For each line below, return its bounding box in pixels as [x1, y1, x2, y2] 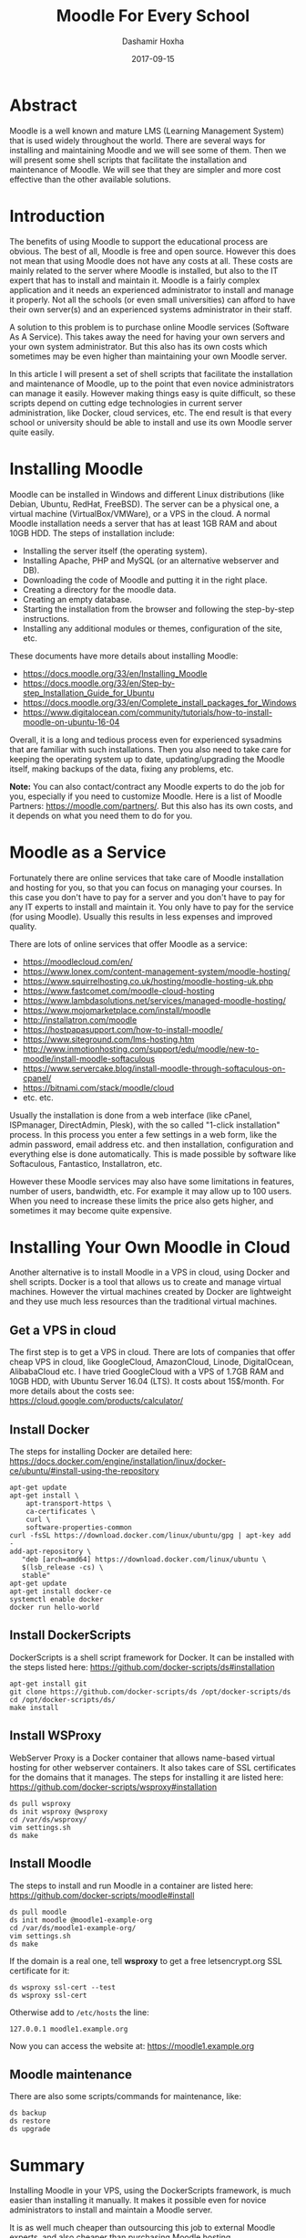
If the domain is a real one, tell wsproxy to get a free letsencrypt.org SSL [9, 1955, 282, 1966]
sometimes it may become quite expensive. [9, 1204, 172, 1215]
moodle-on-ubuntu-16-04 [22, 716, 120, 727]
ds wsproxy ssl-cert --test [9, 1982, 117, 1991]
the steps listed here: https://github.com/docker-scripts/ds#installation [9, 1661, 275, 1672]
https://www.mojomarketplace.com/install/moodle [22, 1004, 211, 1015]
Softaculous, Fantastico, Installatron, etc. [9, 1158, 163, 1169]
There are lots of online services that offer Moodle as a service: [9, 938, 248, 950]
